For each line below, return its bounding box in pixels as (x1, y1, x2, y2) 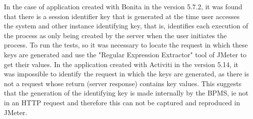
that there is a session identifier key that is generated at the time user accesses (4, 11, 240, 21)
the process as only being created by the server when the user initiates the (4, 30, 227, 40)
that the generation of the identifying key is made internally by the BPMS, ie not (4, 88, 249, 98)
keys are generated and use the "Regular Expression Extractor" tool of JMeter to (4, 49, 247, 59)
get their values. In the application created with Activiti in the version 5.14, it (4, 59, 238, 69)
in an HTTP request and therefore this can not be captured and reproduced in (4, 97, 240, 107)
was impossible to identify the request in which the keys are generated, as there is (4, 69, 249, 79)
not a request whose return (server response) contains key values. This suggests (4, 78, 242, 88)
